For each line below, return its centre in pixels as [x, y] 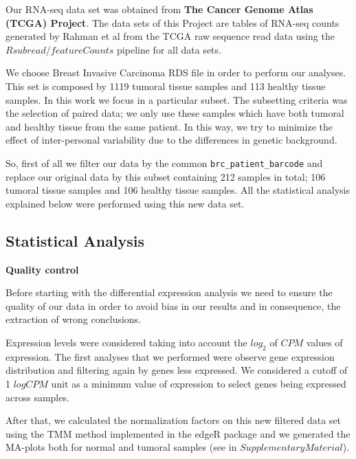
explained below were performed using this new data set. [125, 203]
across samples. [37, 397]
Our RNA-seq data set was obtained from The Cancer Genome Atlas [159, 9]
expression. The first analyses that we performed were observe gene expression [170, 356]
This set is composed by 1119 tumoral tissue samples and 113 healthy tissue [166, 86]
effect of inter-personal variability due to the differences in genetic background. [171, 140]
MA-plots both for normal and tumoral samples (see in [121, 447]
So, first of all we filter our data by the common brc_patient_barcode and [164, 163]
